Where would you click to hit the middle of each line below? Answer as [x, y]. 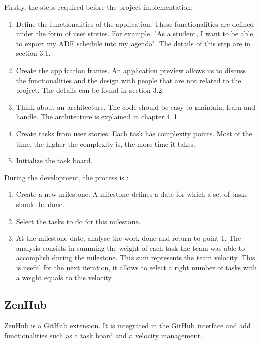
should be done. [40, 204]
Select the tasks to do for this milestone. [78, 221]
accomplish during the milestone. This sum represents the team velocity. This [136, 258]
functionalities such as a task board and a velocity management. [103, 335]
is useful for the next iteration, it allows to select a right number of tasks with [136, 267]
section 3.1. [33, 53]
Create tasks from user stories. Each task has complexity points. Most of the [134, 133]
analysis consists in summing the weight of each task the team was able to [130, 248]
